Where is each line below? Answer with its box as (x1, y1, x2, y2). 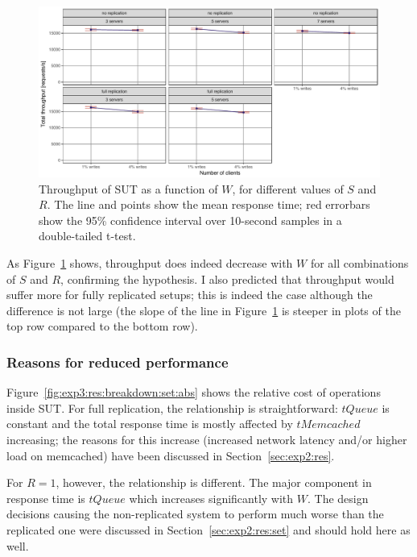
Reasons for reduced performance (6, 351, 229, 372)
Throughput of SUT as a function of (39, 180, 218, 197)
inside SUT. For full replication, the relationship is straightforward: (6, 399, 338, 416)
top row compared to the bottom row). (6, 318, 198, 335)
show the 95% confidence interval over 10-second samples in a (39, 211, 342, 228)
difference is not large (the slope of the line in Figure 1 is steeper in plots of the (6, 301, 401, 318)
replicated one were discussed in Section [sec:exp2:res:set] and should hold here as (6, 521, 411, 538)
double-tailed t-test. (39, 227, 136, 244)
